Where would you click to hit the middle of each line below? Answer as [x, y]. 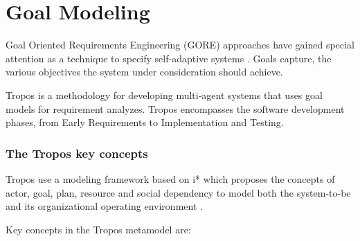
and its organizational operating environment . [104, 206]
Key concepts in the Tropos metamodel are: [98, 229]
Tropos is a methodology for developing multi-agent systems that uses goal [164, 95]
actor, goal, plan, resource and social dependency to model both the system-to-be [178, 192]
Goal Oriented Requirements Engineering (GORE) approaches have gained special [180, 45]
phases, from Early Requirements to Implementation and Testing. [145, 122]
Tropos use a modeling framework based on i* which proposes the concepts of [170, 178]
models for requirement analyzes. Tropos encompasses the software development [175, 108]
